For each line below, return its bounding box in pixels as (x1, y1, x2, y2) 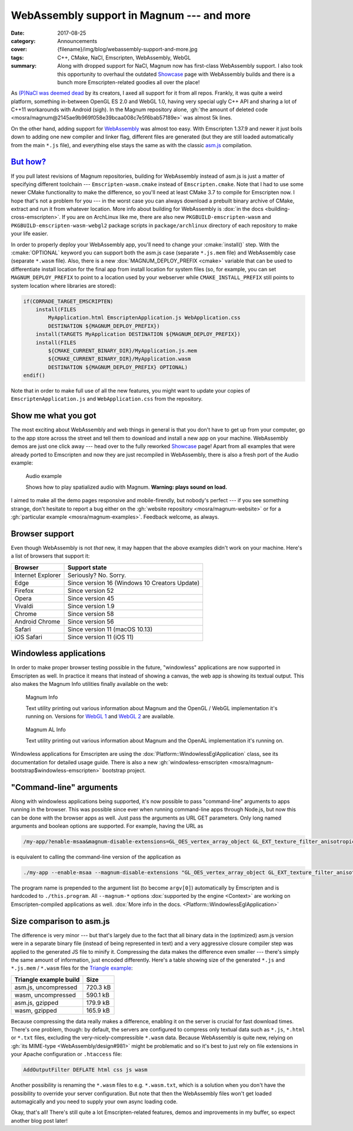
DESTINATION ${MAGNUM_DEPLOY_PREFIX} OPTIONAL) (48, 364, 188, 370)
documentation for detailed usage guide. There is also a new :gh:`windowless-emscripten (11, 758, 229, 765)
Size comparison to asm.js (11, 916, 110, 926)
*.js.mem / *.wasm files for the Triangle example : (11, 964, 133, 971)
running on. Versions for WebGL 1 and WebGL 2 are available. (25, 713, 175, 720)
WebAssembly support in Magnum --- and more (11, 9, 251, 22)
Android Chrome (14, 617, 61, 625)
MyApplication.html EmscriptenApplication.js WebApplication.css (48, 314, 241, 321)
